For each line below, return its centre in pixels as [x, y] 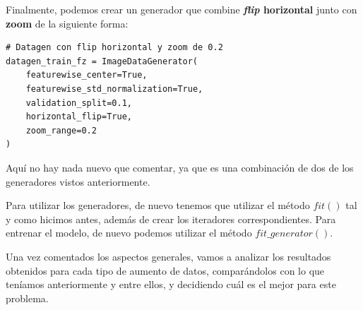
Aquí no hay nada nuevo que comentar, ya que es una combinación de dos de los [180, 167]
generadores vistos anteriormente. [78, 181]
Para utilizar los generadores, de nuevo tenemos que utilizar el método [158, 205]
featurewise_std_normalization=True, [114, 89]
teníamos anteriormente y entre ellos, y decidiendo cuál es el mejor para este [171, 284]
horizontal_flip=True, [79, 117]
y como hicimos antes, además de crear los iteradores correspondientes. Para [171, 219]
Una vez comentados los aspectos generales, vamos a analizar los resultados [168, 256]
